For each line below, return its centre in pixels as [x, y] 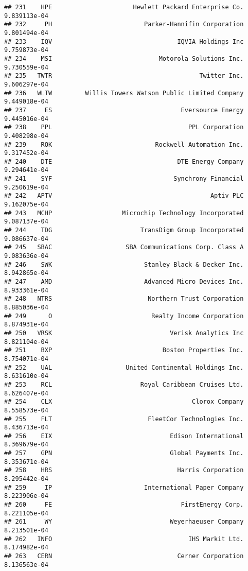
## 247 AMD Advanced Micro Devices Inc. [124, 282]
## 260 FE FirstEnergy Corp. [124, 505]
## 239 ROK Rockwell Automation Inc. [124, 144]
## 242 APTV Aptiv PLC [124, 196]
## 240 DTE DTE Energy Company [124, 161]
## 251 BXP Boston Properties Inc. [124, 350]
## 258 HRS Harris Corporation [124, 470]
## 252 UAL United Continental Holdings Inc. [124, 367]
